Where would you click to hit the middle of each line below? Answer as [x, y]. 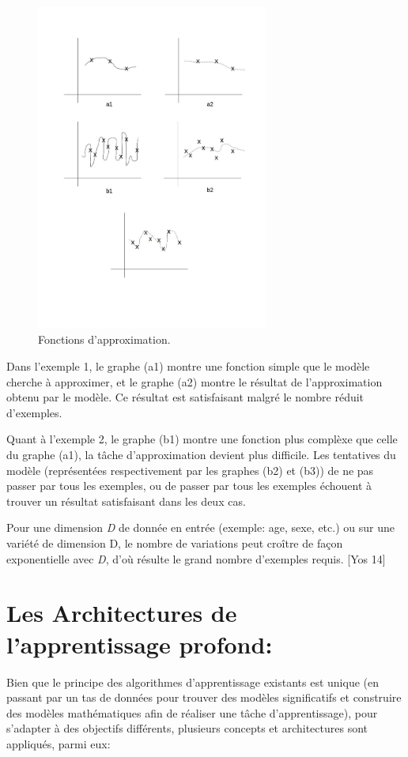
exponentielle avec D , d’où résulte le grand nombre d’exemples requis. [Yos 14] [196, 558]
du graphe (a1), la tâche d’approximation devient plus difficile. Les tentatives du [201, 455]
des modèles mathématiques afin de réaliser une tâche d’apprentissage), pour [192, 712]
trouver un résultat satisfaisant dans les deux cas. [126, 501]
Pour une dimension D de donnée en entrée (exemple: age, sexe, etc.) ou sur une [200, 527]
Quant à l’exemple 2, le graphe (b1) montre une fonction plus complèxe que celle [202, 439]
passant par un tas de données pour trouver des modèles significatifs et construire [204, 697]
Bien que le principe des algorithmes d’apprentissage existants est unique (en [193, 682]
